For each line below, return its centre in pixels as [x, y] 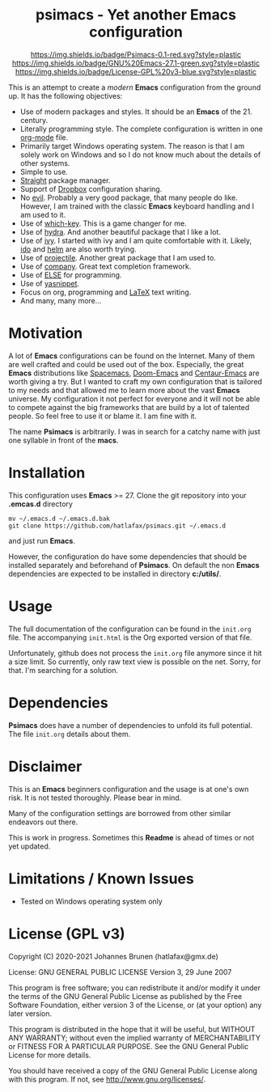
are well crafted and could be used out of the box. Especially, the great [126, 364]
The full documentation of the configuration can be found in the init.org [130, 629]
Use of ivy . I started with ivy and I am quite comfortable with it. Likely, [136, 240]
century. [34, 120]
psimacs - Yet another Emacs [136, 15]
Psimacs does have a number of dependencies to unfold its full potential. [131, 725]
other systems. [45, 163]
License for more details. [50, 1055]
